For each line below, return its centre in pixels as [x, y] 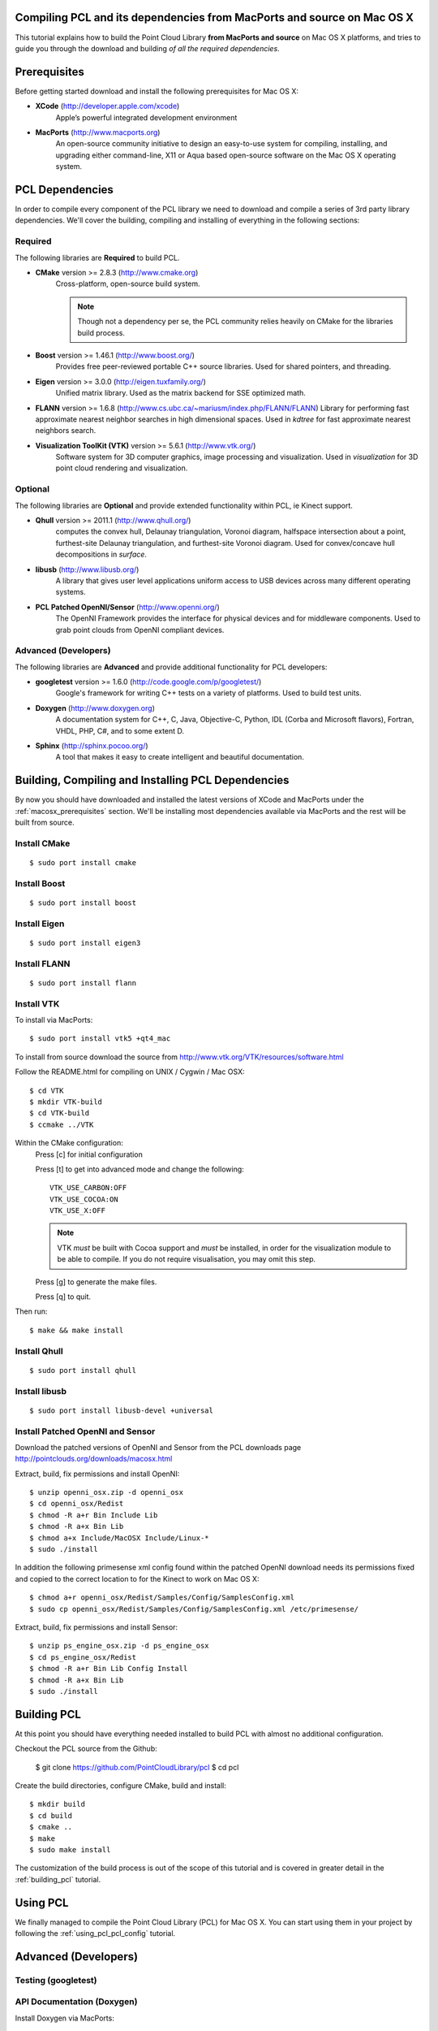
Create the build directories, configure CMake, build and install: [121, 1785]
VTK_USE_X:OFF [77, 1211]
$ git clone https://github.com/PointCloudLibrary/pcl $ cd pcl [137, 1767]
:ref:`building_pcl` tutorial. [58, 1879]
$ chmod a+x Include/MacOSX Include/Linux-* [120, 1538]
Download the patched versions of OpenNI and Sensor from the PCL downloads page [158, 1447]
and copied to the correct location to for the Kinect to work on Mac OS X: [137, 1578]
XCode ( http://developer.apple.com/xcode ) [107, 106]
